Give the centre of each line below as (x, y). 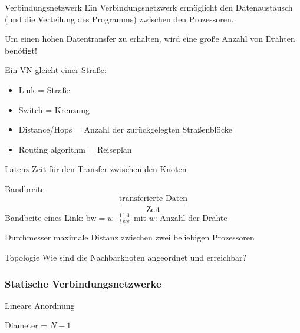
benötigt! (21, 50)
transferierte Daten (153, 198)
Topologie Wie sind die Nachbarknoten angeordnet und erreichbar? (126, 257)
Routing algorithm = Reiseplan (75, 149)
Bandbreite (25, 188)
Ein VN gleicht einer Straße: (56, 70)
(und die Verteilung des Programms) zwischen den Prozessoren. (119, 19)
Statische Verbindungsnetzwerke (83, 283)
